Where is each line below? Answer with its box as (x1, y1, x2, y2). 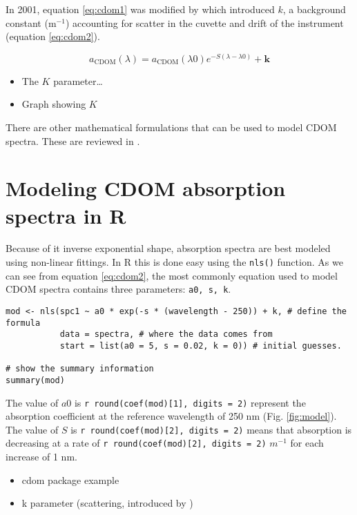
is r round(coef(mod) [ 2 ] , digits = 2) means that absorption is (70, 422, 352, 436)
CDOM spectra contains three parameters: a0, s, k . (6, 282, 231, 296)
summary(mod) (6, 375, 65, 385)
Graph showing (21, 97, 86, 111)
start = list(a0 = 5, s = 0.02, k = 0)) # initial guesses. (59, 340, 342, 351)
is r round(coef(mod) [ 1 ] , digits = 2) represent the (74, 395, 306, 409)
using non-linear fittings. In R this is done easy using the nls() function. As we (6, 255, 343, 269)
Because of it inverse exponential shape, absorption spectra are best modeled (6, 241, 331, 255)
